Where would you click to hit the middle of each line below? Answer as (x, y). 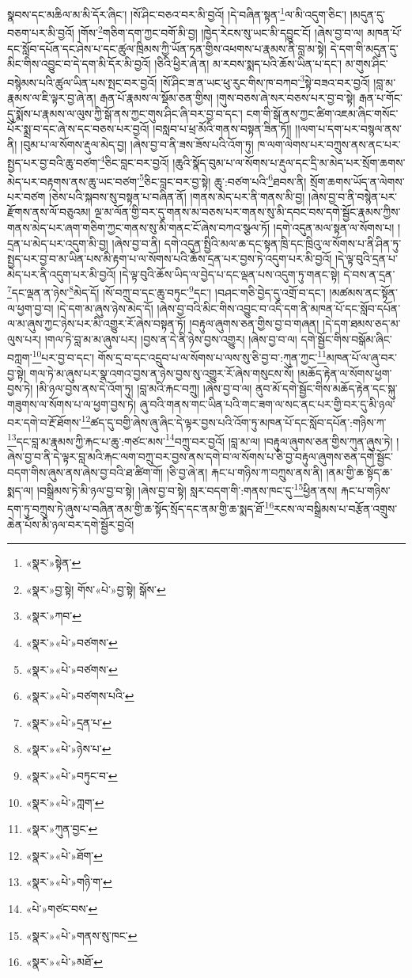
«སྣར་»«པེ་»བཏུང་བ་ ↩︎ (72, 775)
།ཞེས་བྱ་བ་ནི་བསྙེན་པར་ (353, 196)
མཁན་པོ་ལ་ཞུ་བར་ (362, 358)
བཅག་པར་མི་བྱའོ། (41, 32)
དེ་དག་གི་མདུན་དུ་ (364, 48)
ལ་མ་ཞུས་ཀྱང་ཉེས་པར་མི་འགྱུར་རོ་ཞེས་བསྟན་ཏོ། (96, 323)
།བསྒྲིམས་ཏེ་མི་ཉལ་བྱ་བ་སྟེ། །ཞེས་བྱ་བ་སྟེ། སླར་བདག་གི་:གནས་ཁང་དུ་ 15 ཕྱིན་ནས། (187, 489)
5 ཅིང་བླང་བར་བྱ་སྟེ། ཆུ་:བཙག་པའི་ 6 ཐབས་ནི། (223, 180)
